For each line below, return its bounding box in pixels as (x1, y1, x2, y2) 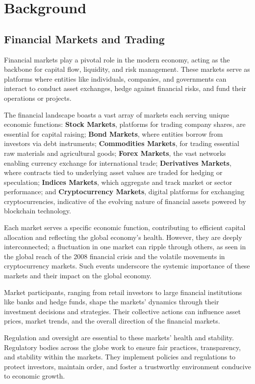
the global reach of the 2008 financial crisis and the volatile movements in (4, 251, 225, 261)
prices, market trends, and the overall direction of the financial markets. (4, 316, 220, 326)
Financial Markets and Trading (4, 31, 165, 46)
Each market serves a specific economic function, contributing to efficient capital (4, 222, 246, 233)
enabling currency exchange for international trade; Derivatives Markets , (4, 157, 231, 168)
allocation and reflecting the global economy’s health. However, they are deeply (4, 232, 242, 242)
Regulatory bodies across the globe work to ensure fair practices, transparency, (4, 342, 241, 352)
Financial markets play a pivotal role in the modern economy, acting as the (4, 54, 230, 64)
